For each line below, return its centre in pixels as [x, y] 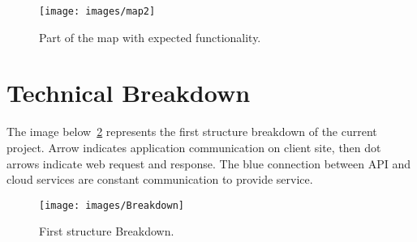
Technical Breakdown [129, 93]
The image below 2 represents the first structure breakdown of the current [192, 132]
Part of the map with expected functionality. [150, 37]
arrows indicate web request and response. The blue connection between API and [209, 163]
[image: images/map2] [97, 11]
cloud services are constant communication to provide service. [160, 179]
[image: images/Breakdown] [112, 205]
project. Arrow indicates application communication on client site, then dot [194, 147]
